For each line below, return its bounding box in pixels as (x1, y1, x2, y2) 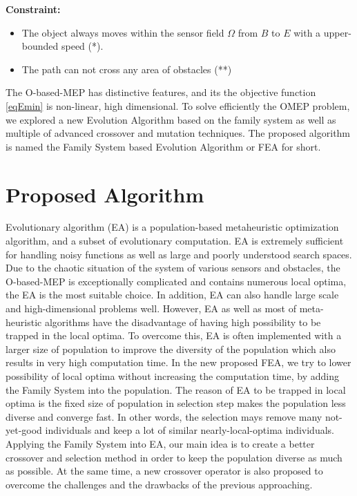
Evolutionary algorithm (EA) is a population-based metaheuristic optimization (6, 220, 339, 234)
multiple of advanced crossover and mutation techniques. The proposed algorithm (6, 126, 351, 140)
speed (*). (61, 39, 104, 53)
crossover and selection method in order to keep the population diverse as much (6, 450, 342, 464)
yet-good (6, 423, 42, 437)
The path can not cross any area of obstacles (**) (21, 61, 232, 76)
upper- (323, 25, 351, 39)
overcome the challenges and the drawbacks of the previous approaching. (6, 477, 313, 491)
